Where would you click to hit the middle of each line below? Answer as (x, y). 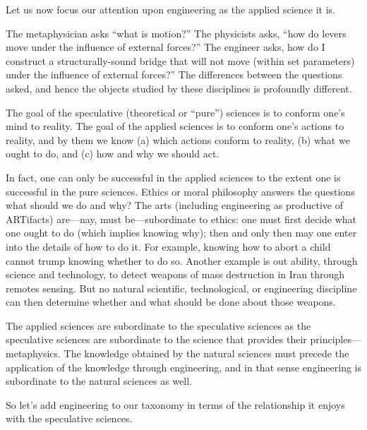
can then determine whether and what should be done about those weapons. (171, 302)
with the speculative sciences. (69, 418)
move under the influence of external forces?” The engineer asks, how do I (166, 47)
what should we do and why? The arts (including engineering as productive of (174, 205)
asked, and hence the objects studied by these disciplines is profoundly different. (179, 88)
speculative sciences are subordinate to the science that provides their (156, 339)
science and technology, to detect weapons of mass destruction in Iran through (175, 274)
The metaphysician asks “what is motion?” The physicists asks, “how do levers (176, 33)
